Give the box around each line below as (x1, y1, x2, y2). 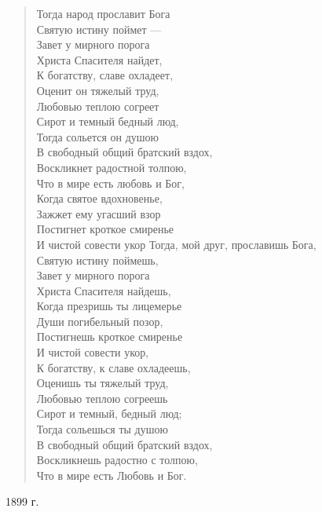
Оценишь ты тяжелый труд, (36, 375, 169, 391)
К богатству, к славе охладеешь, (36, 359, 191, 375)
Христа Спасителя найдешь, (36, 282, 171, 298)
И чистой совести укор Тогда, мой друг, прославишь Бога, (36, 236, 317, 252)
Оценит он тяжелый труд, (36, 82, 159, 98)
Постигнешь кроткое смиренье (36, 328, 183, 345)
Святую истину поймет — (36, 20, 162, 37)
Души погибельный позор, (36, 313, 163, 329)
